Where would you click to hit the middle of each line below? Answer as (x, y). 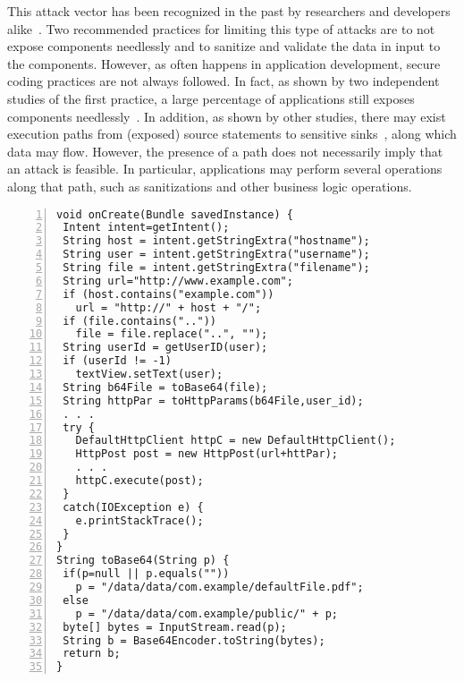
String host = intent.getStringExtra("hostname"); (216, 241)
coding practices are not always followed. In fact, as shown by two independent (224, 81)
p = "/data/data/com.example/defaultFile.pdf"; (219, 587)
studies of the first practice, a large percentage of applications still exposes (211, 98)
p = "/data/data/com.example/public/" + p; (207, 613)
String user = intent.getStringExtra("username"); (216, 255)
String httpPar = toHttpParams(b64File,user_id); (213, 400)
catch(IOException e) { (133, 507)
